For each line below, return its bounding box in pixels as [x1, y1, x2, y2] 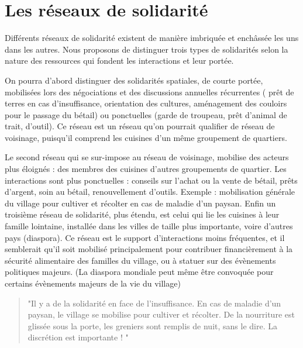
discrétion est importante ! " [27, 331, 129, 343]
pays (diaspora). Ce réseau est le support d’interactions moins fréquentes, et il [5, 231, 285, 243]
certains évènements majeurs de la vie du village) [5, 277, 181, 289]
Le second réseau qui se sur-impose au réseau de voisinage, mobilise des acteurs [5, 151, 289, 163]
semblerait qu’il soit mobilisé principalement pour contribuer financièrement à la [5, 243, 293, 255]
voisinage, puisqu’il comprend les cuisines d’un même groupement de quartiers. [5, 131, 287, 143]
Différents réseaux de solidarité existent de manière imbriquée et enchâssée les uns [5, 32, 299, 44]
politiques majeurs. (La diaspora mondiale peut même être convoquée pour [5, 266, 274, 278]
